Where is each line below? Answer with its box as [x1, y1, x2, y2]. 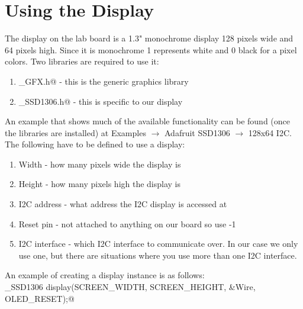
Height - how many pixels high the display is [18, 178, 181, 190]
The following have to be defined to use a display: [5, 138, 185, 150]
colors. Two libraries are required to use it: [5, 55, 159, 67]
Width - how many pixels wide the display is [18, 157, 181, 170]
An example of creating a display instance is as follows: [5, 269, 205, 281]
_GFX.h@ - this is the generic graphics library [18, 75, 189, 87]
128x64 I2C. [248, 126, 292, 139]
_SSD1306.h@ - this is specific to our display [18, 95, 183, 107]
